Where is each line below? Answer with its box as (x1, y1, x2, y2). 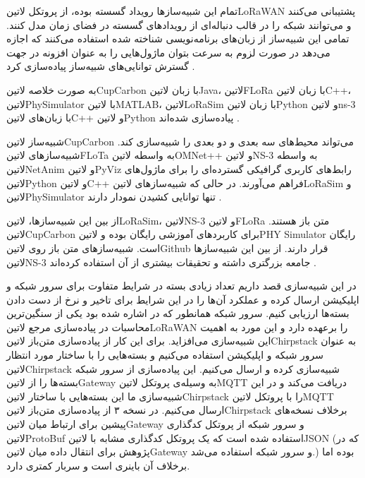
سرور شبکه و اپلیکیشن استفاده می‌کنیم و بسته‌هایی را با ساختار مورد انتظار (6, 347, 324, 362)
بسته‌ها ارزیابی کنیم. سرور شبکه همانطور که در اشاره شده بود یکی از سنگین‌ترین (6, 306, 349, 321)
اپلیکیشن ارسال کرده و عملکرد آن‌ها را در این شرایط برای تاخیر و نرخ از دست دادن (6, 292, 359, 306)
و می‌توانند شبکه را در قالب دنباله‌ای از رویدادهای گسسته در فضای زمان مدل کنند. (6, 17, 352, 32)
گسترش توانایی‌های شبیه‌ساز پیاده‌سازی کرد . (6, 59, 195, 73)
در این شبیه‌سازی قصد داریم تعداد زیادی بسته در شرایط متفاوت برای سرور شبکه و (6, 278, 357, 293)
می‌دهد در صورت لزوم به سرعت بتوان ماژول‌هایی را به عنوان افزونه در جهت (6, 44, 330, 59)
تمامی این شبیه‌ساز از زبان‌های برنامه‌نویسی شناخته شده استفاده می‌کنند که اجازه (6, 31, 349, 46)
